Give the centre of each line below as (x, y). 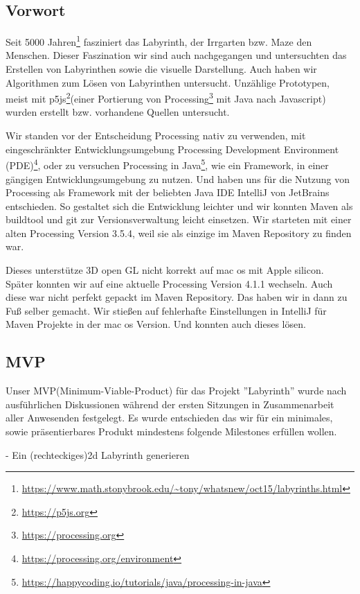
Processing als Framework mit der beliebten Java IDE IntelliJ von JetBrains (168, 192)
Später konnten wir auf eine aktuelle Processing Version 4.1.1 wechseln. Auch (169, 283)
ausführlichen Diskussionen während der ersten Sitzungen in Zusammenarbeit (170, 404)
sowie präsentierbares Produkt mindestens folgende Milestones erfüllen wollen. (171, 431)
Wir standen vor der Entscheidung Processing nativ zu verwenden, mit (156, 136)
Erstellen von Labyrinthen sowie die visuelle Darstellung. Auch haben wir (161, 69)
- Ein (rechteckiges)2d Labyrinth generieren (98, 454)
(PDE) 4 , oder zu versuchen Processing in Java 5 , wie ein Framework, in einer (167, 164)
